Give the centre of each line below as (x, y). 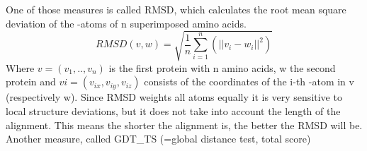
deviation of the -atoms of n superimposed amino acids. (126, 23)
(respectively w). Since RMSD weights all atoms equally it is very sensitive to (174, 97)
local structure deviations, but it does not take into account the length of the (173, 110)
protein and (31, 81)
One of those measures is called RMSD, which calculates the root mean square (176, 9)
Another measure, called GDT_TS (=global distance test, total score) (158, 139)
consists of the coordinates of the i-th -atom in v (249, 81)
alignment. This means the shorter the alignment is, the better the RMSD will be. (184, 125)
